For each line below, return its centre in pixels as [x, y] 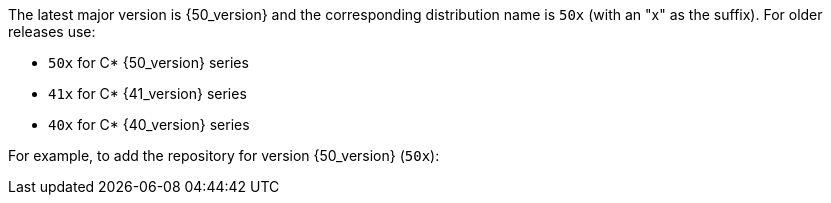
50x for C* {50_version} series [148, 62]
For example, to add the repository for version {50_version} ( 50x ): [224, 155]
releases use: [52, 31]
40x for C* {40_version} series [149, 124]
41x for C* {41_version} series [147, 93]
